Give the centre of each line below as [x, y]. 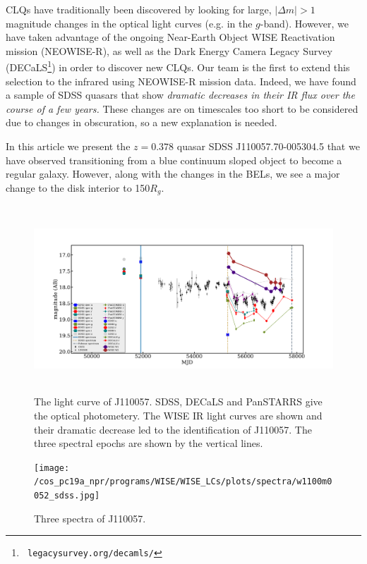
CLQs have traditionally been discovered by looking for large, [139, 9]
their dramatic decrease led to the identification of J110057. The [173, 429]
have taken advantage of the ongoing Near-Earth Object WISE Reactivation [170, 37]
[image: [52, 468]
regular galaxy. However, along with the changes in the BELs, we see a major [173, 174]
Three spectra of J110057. [90, 518]
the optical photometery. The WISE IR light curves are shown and [178, 415]
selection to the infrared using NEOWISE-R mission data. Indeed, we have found [181, 81]
